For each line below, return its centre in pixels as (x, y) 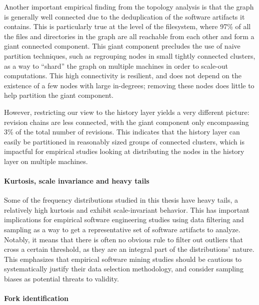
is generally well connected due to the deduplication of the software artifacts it (124, 16)
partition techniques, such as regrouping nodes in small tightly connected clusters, (130, 55)
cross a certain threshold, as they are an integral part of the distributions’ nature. (129, 249)
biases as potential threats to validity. (61, 279)
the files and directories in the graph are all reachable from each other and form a (129, 36)
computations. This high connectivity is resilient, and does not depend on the (123, 75)
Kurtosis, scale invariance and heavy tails (77, 181)
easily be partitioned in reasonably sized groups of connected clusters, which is (124, 141)
